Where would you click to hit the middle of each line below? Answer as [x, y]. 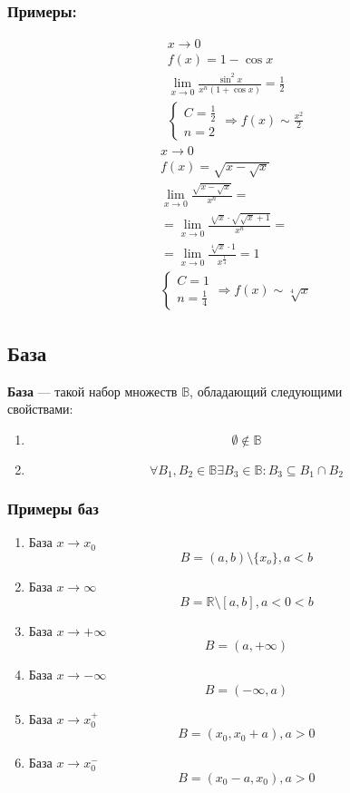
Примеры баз [53, 509]
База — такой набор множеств [92, 391]
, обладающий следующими [266, 391]
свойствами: [40, 409]
